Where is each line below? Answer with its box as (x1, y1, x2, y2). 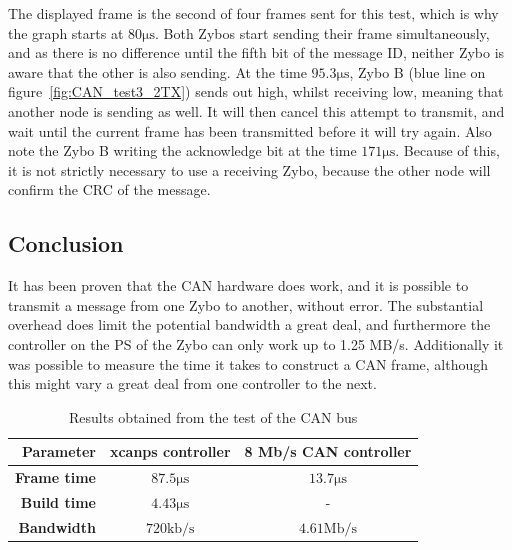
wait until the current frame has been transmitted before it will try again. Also (8, 120, 492, 141)
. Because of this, (395, 140, 500, 161)
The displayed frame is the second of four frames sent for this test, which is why (8, 3, 499, 23)
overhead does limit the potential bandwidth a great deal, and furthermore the (8, 314, 491, 335)
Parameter (22, 441, 96, 462)
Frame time (15, 467, 96, 488)
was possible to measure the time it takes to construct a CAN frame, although (8, 353, 489, 374)
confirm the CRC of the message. (8, 179, 211, 200)
